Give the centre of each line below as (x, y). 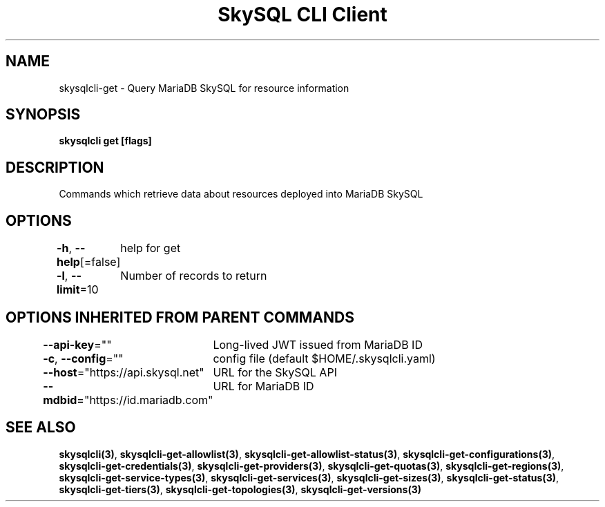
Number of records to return (194, 276)
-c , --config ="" (83, 358)
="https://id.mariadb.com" (145, 400)
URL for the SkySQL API (275, 372)
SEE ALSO (41, 428)
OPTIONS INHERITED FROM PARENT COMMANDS (180, 317)
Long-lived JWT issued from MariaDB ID (318, 344)
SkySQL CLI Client (302, 15)
